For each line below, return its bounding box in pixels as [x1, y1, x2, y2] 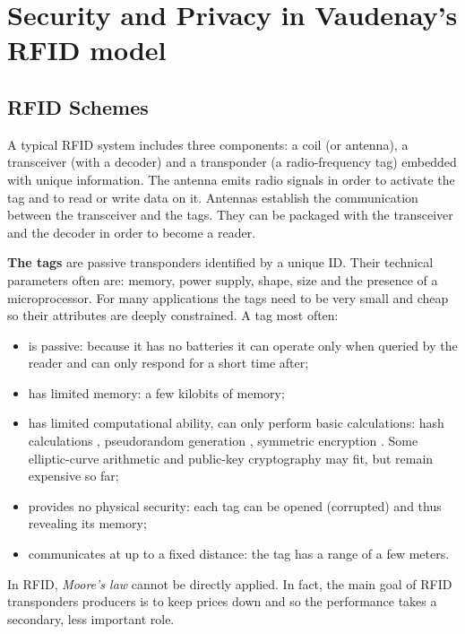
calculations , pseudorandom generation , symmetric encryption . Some [28, 431, 418, 450]
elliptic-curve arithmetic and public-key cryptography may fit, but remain [28, 448, 434, 467]
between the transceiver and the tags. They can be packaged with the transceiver [7, 205, 453, 224]
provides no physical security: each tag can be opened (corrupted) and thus [28, 496, 442, 515]
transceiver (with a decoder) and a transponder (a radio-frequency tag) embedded [7, 152, 457, 171]
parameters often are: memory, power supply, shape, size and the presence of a [7, 270, 438, 289]
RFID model [7, 31, 167, 68]
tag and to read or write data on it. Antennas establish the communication [7, 187, 418, 206]
